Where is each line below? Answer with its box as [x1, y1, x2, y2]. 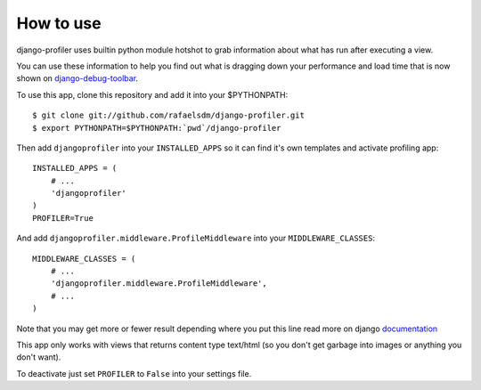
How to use [16, 13, 102, 33]
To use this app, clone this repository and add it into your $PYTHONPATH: [16, 89, 289, 100]
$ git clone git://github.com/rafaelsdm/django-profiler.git [32, 110, 305, 120]
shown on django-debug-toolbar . [16, 73, 138, 84]
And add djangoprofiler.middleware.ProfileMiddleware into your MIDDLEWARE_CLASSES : [16, 232, 376, 244]
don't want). [16, 352, 61, 362]
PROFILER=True [32, 213, 94, 223]
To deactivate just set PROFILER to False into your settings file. [16, 368, 252, 378]
